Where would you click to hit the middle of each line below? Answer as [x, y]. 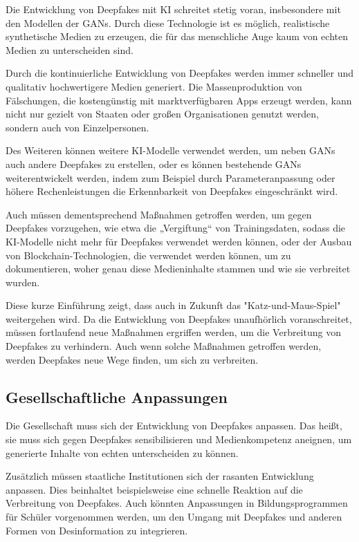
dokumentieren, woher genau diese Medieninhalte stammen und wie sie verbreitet [178, 269]
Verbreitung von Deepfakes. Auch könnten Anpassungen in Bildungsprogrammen [177, 503]
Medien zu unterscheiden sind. [70, 49]
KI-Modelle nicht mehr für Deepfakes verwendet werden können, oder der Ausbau [179, 241]
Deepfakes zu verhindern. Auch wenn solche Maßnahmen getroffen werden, [164, 346]
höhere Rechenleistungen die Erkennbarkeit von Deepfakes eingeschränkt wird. [172, 191]
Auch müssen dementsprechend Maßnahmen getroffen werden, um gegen [159, 214]
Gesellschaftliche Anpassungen [117, 396]
